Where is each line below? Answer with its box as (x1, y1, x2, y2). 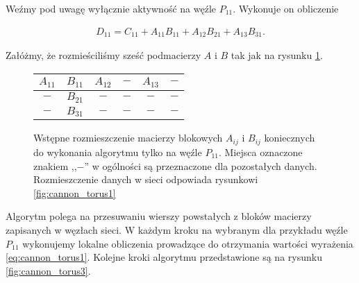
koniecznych (264, 130, 315, 145)
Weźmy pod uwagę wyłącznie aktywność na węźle (6, 1, 217, 15)
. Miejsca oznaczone (218, 144, 303, 159)
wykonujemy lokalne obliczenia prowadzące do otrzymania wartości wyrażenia (22, 236, 353, 250)
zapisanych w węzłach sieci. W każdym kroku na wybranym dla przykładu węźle (6, 222, 348, 237)
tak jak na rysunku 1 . (231, 48, 323, 62)
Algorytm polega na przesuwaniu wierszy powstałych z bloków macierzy (6, 209, 312, 223)
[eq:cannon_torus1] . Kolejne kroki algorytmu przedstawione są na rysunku (6, 250, 322, 264)
